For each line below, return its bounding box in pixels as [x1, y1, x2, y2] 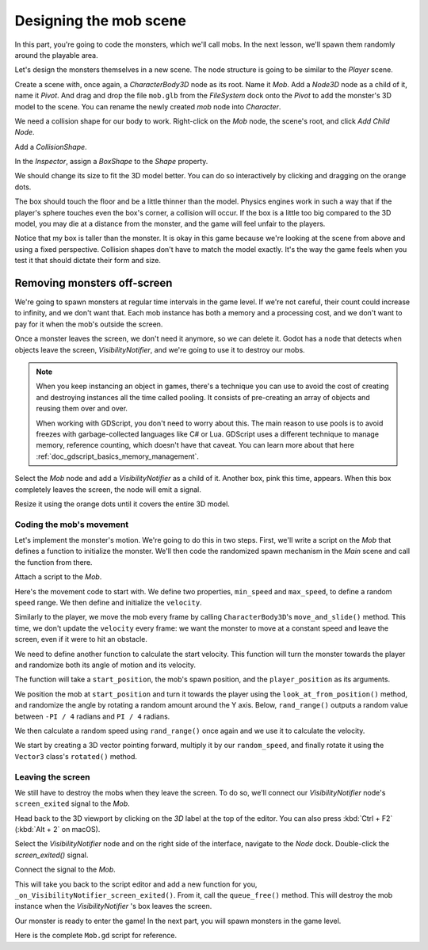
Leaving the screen [14, 771, 90, 782]
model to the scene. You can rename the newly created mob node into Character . [14, 101, 281, 111]
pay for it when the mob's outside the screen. [14, 319, 163, 329]
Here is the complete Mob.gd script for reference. [14, 931, 178, 940]
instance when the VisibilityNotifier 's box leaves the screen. [14, 902, 212, 911]
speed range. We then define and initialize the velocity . [14, 598, 202, 608]
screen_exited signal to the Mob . [14, 799, 130, 808]
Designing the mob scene [14, 12, 186, 29]
